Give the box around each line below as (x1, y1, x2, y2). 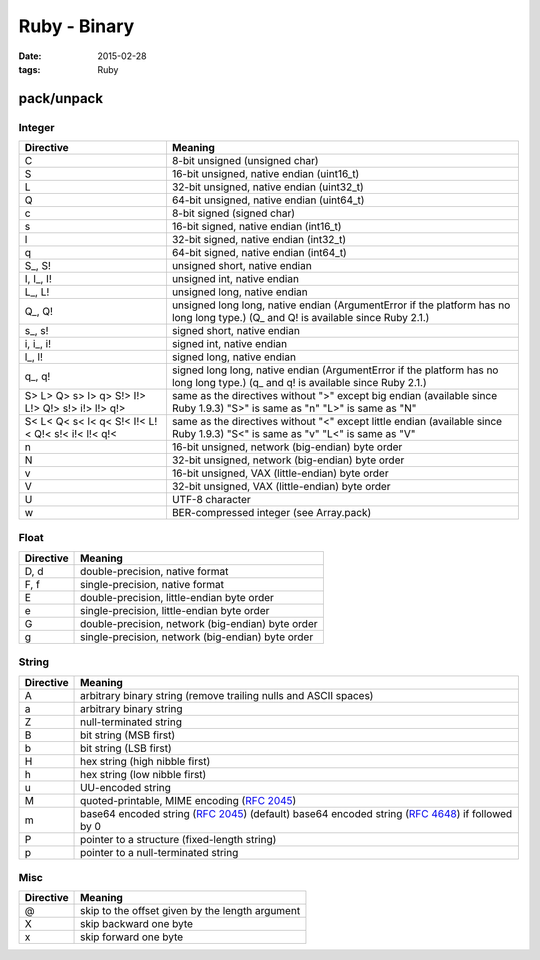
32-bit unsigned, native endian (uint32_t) (171, 180, 364, 194)
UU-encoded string (80, 780, 172, 794)
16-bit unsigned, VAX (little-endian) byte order (171, 466, 389, 480)
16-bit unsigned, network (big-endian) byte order (171, 440, 403, 454)
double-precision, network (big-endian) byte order (80, 616, 319, 630)
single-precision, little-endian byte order (80, 603, 270, 617)
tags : (18, 63, 41, 75)
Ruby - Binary (18, 15, 135, 37)
